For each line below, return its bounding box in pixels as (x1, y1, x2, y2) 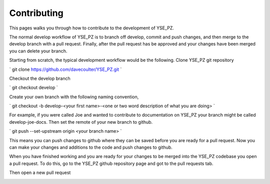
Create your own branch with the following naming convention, (9, 94, 139, 100)
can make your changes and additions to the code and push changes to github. (9, 145, 172, 151)
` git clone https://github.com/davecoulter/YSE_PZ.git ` (9, 66, 122, 72)
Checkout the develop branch (9, 75, 70, 81)
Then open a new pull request (9, 170, 71, 176)
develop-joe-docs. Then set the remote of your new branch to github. (9, 119, 153, 125)
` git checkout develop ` (9, 85, 58, 91)
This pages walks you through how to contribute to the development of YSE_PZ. (9, 25, 174, 31)
